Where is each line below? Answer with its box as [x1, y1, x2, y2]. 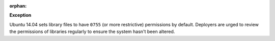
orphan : [9, 3, 27, 9]
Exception [9, 12, 32, 18]
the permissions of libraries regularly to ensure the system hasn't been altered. [9, 28, 175, 35]
